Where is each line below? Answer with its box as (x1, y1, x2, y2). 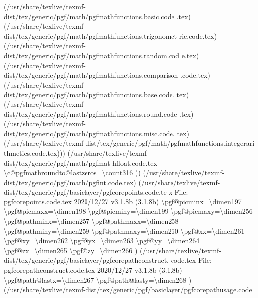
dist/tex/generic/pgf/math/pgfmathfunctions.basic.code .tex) (4, 11, 191, 21)
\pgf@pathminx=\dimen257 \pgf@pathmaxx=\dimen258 (4, 216, 179, 226)
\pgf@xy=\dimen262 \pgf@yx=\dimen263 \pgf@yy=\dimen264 (4, 235, 200, 246)
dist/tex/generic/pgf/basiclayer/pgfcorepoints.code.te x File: (4, 187, 188, 197)
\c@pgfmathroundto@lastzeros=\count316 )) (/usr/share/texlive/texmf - (4, 167, 225, 178)
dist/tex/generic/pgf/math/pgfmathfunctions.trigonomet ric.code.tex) (4, 30, 217, 41)
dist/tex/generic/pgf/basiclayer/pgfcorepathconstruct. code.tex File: (4, 255, 212, 265)
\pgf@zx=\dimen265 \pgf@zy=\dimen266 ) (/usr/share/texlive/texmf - (4, 245, 222, 255)
